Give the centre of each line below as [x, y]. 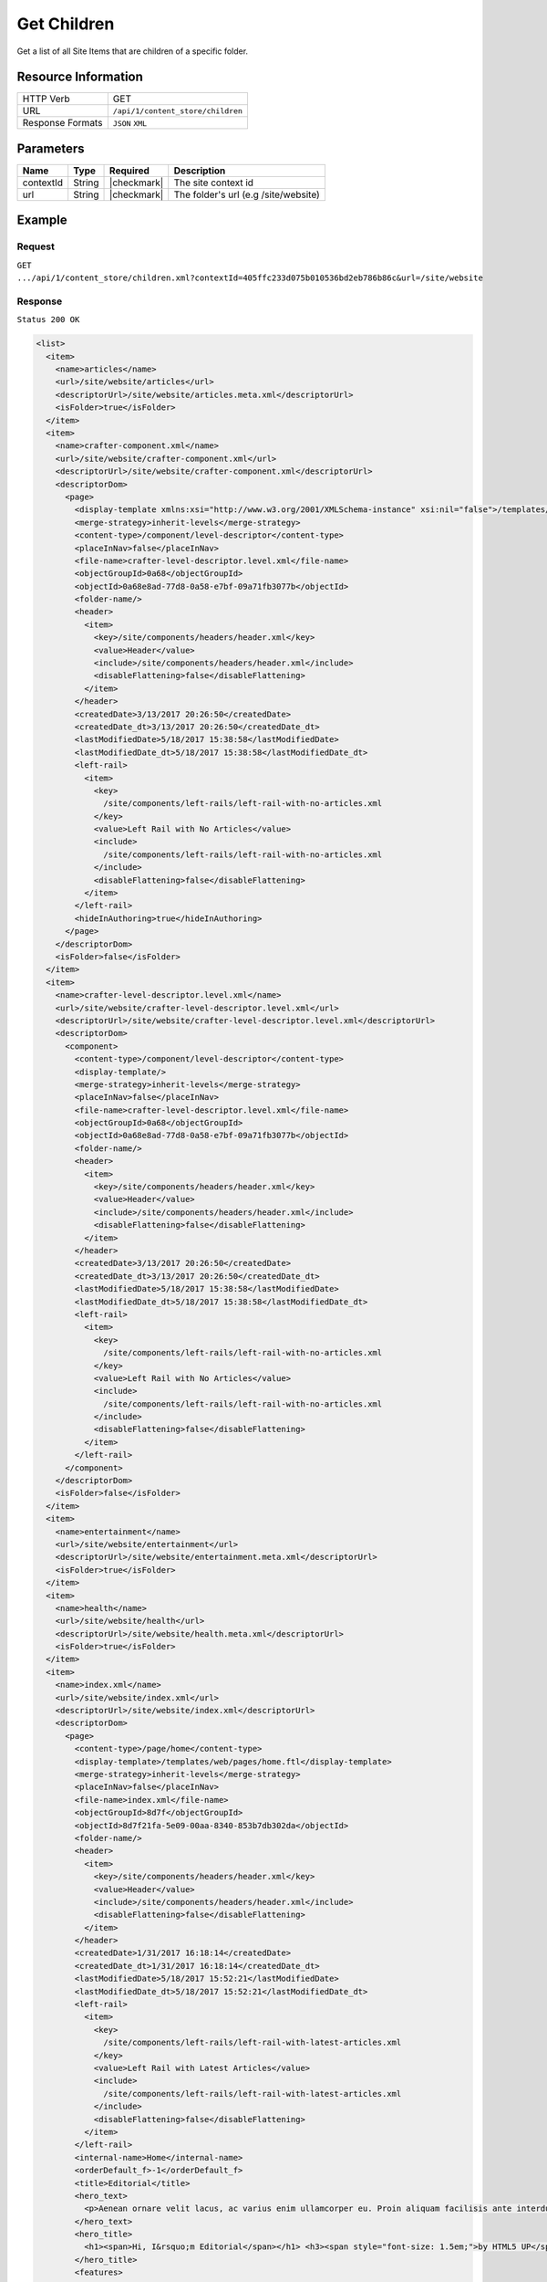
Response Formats [62, 123]
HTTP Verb [46, 99]
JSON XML [130, 124]
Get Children [66, 24]
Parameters [51, 148]
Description [200, 171]
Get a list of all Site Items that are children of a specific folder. [133, 51]
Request [36, 246]
